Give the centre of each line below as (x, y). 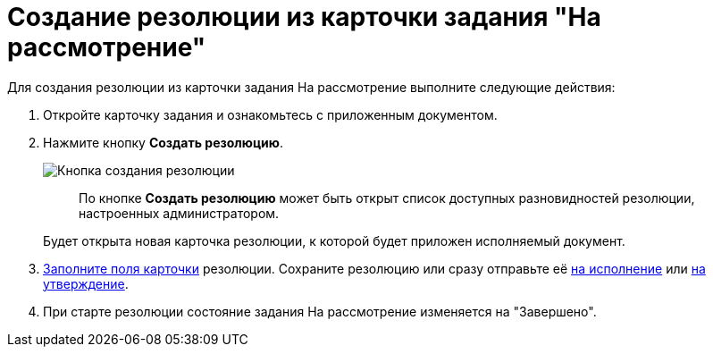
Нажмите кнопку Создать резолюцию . (164, 142)
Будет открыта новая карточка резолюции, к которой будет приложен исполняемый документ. (334, 240)
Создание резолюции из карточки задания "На (304, 17)
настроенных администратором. (179, 213)
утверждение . (86, 283)
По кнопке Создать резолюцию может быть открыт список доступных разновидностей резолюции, (387, 198)
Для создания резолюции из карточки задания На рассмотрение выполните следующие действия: (311, 87)
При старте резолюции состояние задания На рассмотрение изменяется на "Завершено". (320, 311)
